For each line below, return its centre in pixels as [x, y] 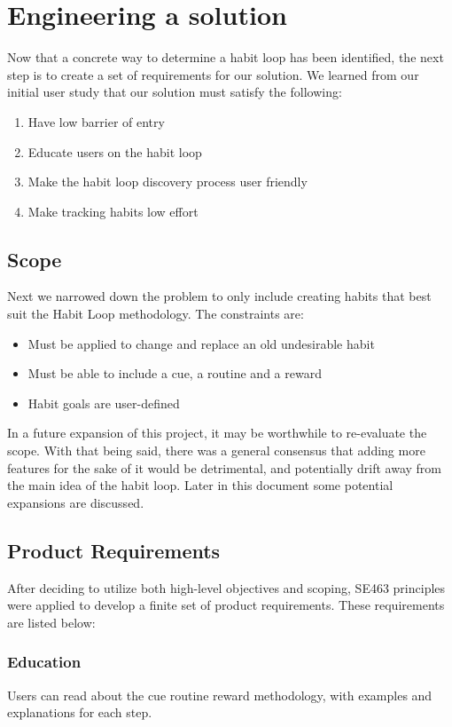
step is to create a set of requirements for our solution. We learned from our [213, 74]
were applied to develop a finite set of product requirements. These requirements [226, 605]
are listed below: [51, 622]
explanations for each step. [80, 712]
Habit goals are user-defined [104, 403]
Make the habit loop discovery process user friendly [168, 182]
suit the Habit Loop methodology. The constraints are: [156, 314]
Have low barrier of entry [96, 121]
